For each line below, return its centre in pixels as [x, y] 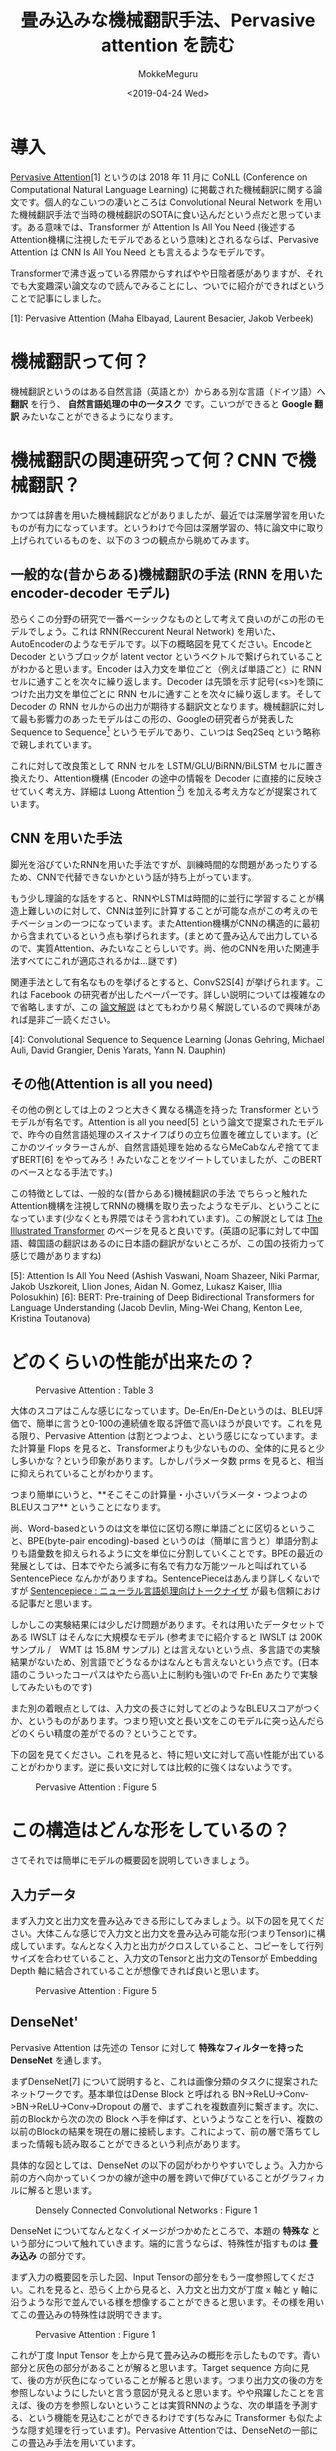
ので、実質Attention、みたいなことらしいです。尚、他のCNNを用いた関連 [161, 948]
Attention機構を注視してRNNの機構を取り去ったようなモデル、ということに [165, 1206]
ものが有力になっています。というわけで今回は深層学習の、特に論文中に [158, 527]
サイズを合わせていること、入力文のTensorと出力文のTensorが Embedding [164, 1958]
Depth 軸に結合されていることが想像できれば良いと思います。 [137, 1970]
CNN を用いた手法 [66, 838]
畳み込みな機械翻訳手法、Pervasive [168, 20]
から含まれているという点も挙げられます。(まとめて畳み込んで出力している [164, 935]
